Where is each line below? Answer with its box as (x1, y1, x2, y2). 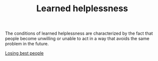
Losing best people (5, 50, 44, 56)
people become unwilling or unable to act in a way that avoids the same (5, 36, 150, 41)
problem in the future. (5, 41, 49, 47)
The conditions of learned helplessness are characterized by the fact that (5, 30, 153, 37)
